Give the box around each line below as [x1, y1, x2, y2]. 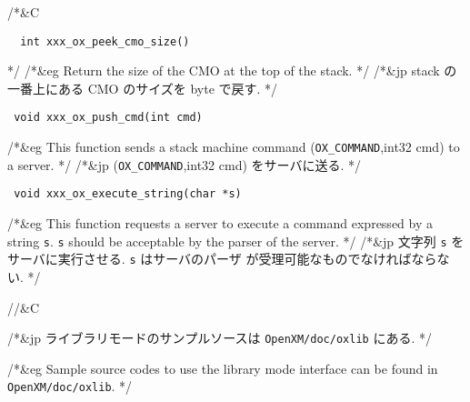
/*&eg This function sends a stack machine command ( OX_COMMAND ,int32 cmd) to [7, 137, 460, 156]
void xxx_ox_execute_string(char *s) [14, 187, 242, 201]
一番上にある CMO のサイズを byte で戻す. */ [7, 78, 278, 97]
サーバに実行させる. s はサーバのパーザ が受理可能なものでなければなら [7, 249, 437, 268]
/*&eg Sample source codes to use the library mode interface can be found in [7, 358, 438, 377]
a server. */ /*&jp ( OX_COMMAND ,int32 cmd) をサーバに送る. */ [7, 155, 361, 174]
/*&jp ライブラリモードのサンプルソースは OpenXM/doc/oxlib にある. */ [7, 328, 432, 347]
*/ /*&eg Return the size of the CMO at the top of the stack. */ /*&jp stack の [7, 61, 457, 80]
